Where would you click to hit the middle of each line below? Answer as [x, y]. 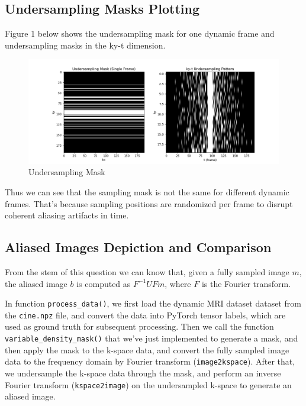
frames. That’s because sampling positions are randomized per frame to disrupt [149, 203]
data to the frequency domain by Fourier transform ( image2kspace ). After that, [150, 361]
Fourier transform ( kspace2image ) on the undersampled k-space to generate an [148, 384]
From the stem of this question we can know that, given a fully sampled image [147, 271]
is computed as [104, 283]
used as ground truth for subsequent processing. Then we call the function [139, 326]
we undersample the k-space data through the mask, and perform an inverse [143, 373]
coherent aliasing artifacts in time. [67, 215]
